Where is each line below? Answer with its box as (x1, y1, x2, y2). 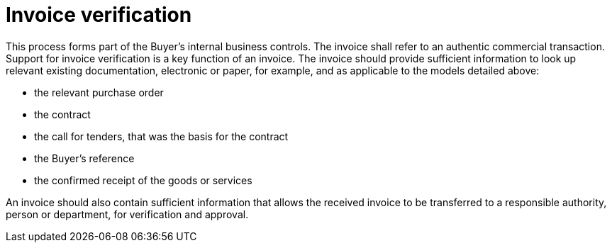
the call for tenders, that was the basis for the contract (34, 130, 289, 142)
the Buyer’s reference (34, 152, 135, 164)
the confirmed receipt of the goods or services (34, 174, 252, 186)
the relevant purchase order (34, 86, 164, 98)
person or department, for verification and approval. (6, 208, 249, 220)
